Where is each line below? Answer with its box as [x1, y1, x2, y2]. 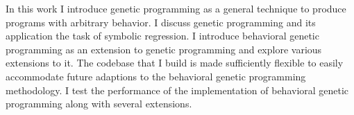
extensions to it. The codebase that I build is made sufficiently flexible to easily [6, 55, 344, 70]
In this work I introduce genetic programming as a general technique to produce [6, 1, 346, 15]
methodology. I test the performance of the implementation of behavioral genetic [6, 82, 349, 97]
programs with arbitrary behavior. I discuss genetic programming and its [6, 15, 316, 29]
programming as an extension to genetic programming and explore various [6, 42, 322, 56]
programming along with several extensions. [6, 96, 192, 111]
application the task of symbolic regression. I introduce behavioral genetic [6, 28, 319, 43]
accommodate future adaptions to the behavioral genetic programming [6, 69, 306, 83]
